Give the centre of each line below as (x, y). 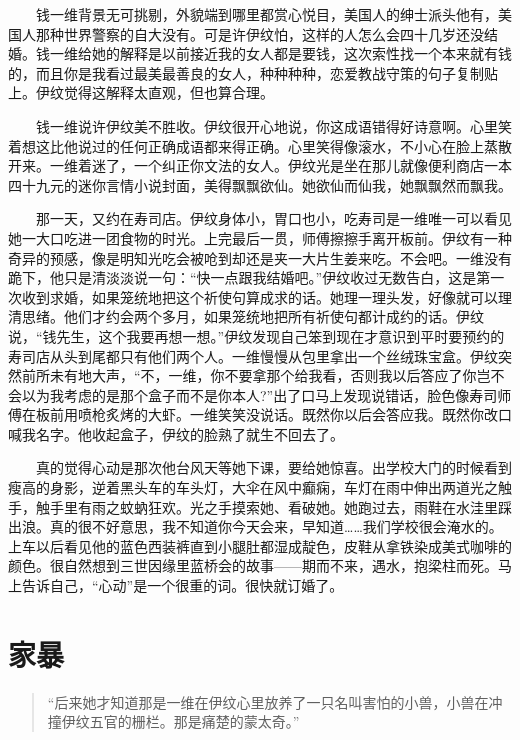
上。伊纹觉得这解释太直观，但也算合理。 (141, 92)
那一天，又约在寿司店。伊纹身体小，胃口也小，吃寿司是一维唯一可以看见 (273, 218)
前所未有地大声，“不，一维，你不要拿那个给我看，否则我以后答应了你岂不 (263, 375)
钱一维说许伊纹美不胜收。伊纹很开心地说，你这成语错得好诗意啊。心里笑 (273, 125)
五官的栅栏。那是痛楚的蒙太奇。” (194, 721)
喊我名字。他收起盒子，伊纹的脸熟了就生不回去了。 (176, 433)
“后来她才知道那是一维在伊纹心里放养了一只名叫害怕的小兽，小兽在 (268, 701)
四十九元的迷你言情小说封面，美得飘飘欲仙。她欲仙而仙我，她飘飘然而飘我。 (260, 184)
